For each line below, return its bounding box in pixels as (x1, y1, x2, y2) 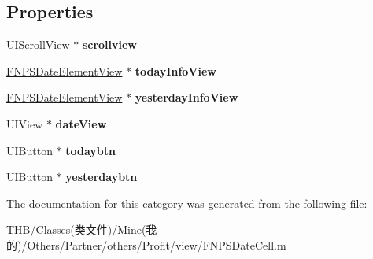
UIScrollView (6, 36, 70, 53)
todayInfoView (135, 62, 216, 79)
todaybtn (65, 142, 116, 158)
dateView (55, 115, 107, 131)
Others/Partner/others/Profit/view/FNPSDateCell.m (27, 236, 286, 253)
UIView (6, 115, 43, 131)
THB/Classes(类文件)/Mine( (6, 221, 146, 238)
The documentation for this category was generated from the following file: (6, 194, 367, 211)
